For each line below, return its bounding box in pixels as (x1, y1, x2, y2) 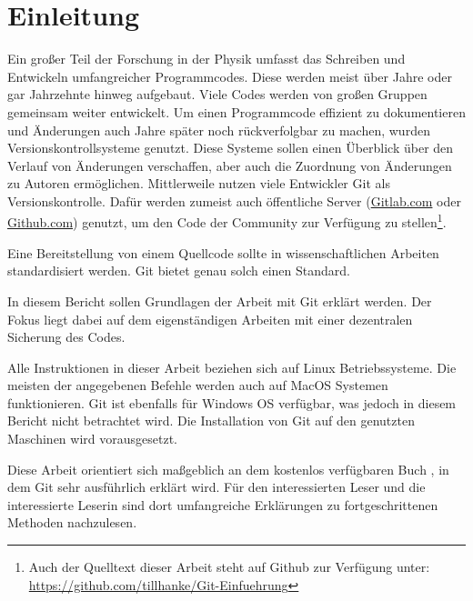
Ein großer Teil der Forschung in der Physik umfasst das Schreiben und (7, 49, 406, 68)
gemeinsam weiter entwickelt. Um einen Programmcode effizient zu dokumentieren (7, 102, 466, 121)
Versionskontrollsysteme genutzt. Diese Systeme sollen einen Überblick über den (7, 138, 454, 157)
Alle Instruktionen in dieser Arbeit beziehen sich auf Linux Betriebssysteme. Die (7, 357, 457, 376)
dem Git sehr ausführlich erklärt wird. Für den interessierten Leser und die (7, 477, 426, 496)
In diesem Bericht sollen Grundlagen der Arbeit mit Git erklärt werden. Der (7, 291, 432, 310)
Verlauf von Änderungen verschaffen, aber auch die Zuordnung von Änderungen (7, 155, 452, 175)
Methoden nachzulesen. (7, 513, 137, 532)
